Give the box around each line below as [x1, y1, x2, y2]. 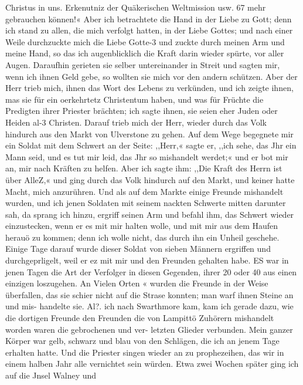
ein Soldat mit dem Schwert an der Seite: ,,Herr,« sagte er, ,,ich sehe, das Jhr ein [5, 139, 297, 151]
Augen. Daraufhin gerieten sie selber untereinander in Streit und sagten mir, [5, 58, 280, 70]
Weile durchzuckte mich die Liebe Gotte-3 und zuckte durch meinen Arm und [5, 35, 285, 48]
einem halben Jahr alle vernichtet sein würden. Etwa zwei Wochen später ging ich [5, 357, 299, 370]
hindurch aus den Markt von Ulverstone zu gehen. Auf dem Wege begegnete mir [5, 127, 294, 140]
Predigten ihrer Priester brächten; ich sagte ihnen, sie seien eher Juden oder [5, 104, 278, 117]
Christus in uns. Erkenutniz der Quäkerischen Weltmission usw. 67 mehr [5, 1, 266, 13]
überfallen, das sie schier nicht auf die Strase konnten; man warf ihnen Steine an [5, 288, 294, 300]
